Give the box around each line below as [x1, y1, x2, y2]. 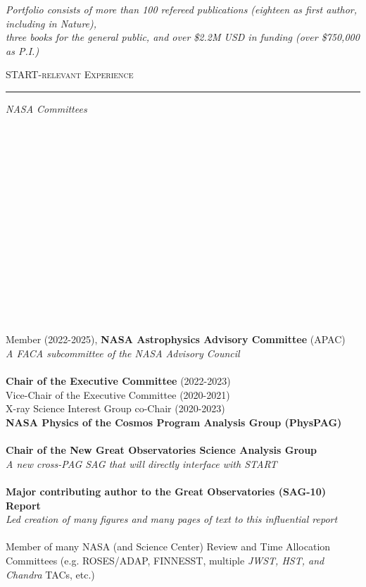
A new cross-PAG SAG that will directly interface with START [6, 456, 277, 471]
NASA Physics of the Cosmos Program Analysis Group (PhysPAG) [6, 415, 342, 430]
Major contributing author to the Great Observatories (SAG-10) [6, 484, 326, 498]
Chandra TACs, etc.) [6, 567, 95, 581]
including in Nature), [6, 16, 97, 30]
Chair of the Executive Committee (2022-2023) [6, 373, 231, 388]
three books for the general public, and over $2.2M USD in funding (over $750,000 [6, 30, 360, 44]
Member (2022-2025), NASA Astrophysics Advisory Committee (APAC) [6, 332, 346, 347]
